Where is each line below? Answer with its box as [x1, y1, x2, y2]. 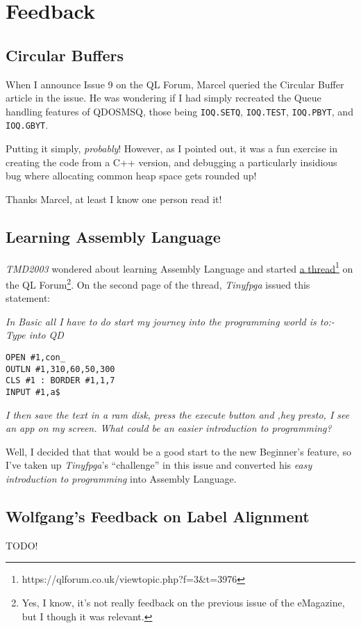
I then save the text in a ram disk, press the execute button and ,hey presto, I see [6, 407, 350, 421]
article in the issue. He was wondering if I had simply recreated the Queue [6, 90, 321, 105]
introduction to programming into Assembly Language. [6, 471, 237, 485]
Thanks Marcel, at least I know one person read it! [6, 191, 222, 206]
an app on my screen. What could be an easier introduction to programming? [6, 421, 332, 435]
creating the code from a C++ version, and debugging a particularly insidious [6, 154, 337, 169]
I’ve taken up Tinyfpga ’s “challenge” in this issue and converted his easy [6, 458, 312, 472]
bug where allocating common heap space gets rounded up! [6, 168, 257, 183]
